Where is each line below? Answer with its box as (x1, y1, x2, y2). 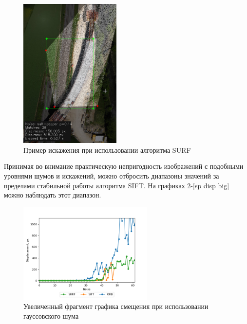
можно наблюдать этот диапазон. (4, 190, 101, 200)
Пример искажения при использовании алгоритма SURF (23, 144, 191, 155)
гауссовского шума (23, 310, 79, 321)
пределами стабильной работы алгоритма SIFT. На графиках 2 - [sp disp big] (4, 180, 229, 190)
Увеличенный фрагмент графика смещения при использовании (23, 301, 209, 311)
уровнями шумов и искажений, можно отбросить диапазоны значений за (4, 170, 219, 180)
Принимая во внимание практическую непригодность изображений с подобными (4, 161, 244, 171)
